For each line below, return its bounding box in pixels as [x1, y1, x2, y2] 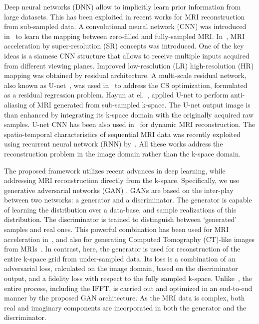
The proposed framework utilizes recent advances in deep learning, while [4, 165, 226, 175]
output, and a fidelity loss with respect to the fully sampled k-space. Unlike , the [4, 273, 253, 283]
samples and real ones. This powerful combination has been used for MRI [4, 224, 229, 234]
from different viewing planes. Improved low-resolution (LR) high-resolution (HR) [4, 60, 254, 70]
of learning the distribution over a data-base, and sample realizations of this [4, 204, 237, 214]
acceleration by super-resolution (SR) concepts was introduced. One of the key [4, 40, 244, 51]
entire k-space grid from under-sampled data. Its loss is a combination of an [4, 253, 236, 263]
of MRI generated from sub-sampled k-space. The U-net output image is [29, 99, 251, 109]
